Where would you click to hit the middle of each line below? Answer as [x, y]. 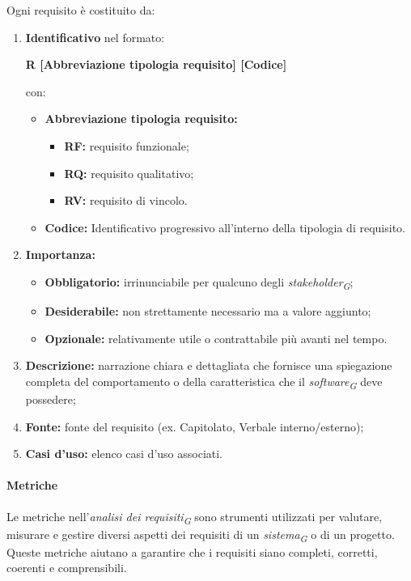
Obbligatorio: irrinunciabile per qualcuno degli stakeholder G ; [199, 282]
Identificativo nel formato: [95, 37]
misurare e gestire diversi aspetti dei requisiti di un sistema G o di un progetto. [201, 535]
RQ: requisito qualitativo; [129, 173]
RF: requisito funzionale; [127, 145]
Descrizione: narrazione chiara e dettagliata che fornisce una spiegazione [209, 365]
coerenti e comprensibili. [67, 568]
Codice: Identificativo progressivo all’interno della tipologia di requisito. [225, 227]
